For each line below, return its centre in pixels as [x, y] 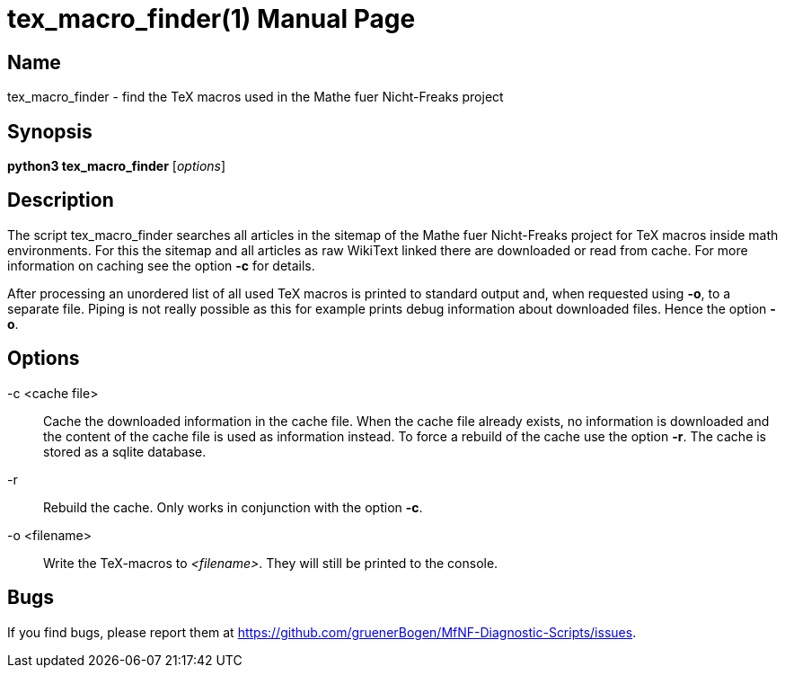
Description [61, 200]
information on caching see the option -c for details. [161, 265]
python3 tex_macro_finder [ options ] [117, 166]
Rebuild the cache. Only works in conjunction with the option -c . [233, 507]
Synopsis [50, 131]
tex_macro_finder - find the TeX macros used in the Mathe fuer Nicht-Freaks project [256, 97]
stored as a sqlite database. [125, 451]
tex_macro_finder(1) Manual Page [212, 19]
